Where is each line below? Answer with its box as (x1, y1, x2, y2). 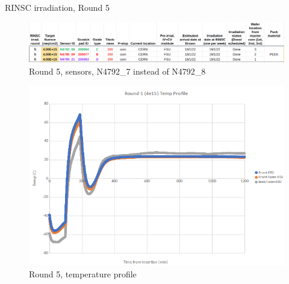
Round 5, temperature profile (29, 267, 137, 280)
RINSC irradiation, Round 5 (5, 1, 110, 13)
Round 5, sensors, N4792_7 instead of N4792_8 (29, 64, 206, 77)
